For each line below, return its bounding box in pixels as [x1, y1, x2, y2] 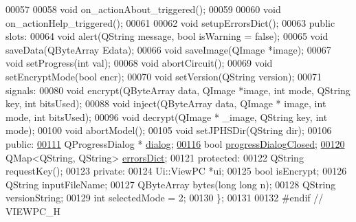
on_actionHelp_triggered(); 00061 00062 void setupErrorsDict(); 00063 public [5, 15, 335, 30]
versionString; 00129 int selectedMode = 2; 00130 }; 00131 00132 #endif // [5, 190, 324, 205]
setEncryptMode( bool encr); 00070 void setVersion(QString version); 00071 [5, 69, 322, 83]
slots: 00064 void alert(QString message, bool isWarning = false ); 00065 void [5, 29, 329, 43]
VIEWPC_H [5, 203, 61, 218]
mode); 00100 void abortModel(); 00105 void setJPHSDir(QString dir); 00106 [5, 123, 332, 137]
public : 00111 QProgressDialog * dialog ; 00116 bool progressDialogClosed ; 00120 [5, 136, 345, 151]
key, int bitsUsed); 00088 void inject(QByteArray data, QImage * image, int [5, 96, 326, 111]
